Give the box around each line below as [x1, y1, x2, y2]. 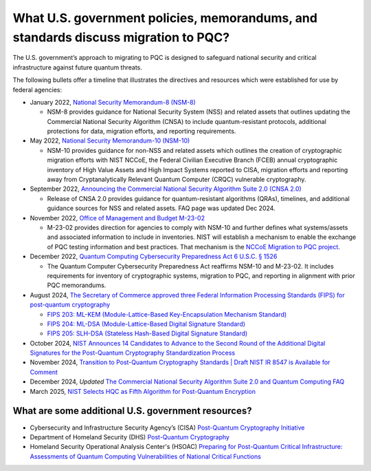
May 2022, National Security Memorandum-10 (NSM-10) [30, 136, 190, 145]
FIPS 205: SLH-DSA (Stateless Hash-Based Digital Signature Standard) [47, 329, 248, 337]
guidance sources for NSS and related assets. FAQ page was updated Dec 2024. [47, 204, 276, 213]
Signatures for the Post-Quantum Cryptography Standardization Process [30, 348, 236, 357]
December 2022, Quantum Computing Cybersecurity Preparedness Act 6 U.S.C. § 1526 [30, 252, 278, 261]
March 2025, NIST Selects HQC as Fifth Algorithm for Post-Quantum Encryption [30, 387, 256, 395]
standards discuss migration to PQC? [12, 30, 230, 45]
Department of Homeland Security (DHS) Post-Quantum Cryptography [30, 432, 230, 441]
